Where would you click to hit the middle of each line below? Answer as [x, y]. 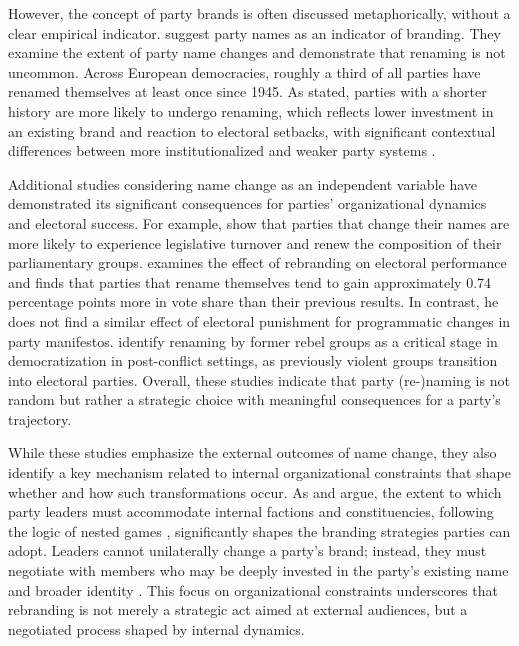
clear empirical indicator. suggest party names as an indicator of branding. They [254, 32]
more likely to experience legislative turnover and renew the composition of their [255, 242]
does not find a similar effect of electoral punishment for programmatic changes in [259, 320]
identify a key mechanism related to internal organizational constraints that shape [259, 472]
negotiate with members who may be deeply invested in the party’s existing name [258, 570]
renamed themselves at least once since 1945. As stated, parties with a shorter [247, 91]
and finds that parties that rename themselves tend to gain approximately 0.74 [250, 281]
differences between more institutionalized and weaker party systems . [222, 150]
